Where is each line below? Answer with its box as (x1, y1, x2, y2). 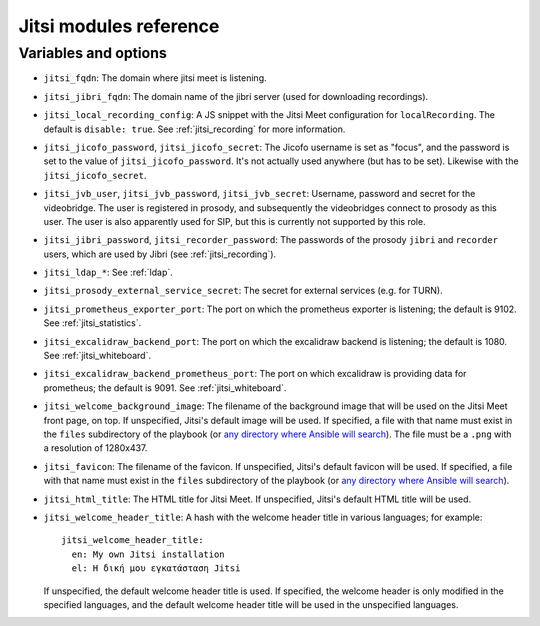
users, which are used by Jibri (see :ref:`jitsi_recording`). (43, 248, 277, 260)
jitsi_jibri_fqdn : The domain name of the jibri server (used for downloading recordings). (43, 90, 429, 102)
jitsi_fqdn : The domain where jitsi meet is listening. (43, 72, 267, 84)
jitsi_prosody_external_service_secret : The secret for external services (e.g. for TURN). (43, 285, 444, 297)
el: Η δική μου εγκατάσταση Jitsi (71, 563, 241, 574)
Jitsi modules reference (18, 15, 220, 37)
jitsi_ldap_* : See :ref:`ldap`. (43, 266, 174, 279)
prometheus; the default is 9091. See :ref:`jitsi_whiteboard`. (43, 381, 287, 394)
